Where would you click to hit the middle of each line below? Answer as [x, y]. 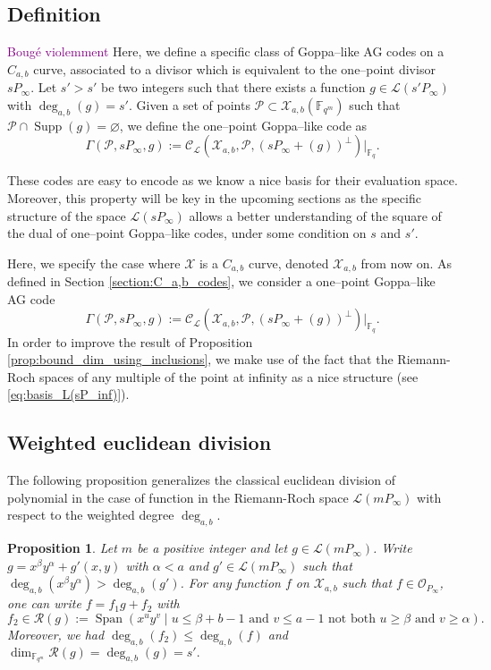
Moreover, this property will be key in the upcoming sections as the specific [214, 198]
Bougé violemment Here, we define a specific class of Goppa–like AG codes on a [226, 51]
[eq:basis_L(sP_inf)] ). [68, 394]
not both [352, 619]
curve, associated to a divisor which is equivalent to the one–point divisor [234, 68]
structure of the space [67, 215]
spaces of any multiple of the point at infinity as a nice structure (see [229, 376]
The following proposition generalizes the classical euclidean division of [202, 480]
